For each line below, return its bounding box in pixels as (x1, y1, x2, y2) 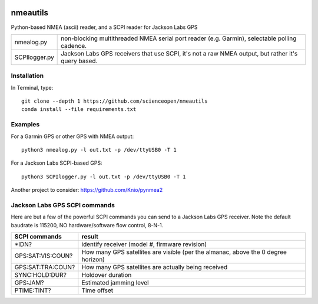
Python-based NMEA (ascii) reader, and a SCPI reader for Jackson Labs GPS (11, 24, 198, 31)
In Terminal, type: (11, 84, 54, 91)
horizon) (81, 256, 105, 264)
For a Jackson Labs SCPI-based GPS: (11, 159, 102, 166)
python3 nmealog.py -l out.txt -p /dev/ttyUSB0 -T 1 (21, 146, 177, 153)
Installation (11, 71, 44, 80)
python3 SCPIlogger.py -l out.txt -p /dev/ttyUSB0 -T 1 (21, 173, 186, 180)
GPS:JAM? (14, 279, 44, 287)
